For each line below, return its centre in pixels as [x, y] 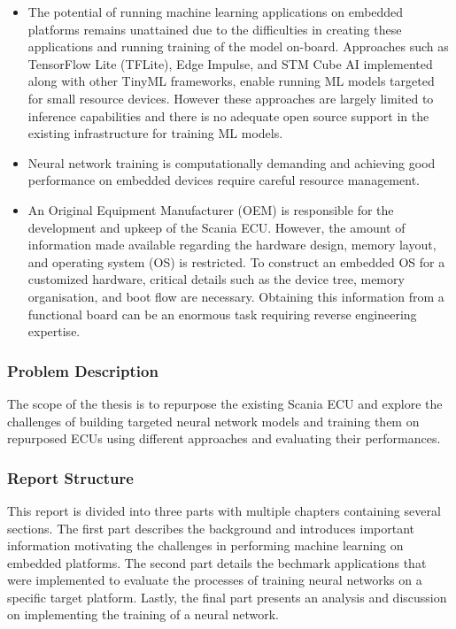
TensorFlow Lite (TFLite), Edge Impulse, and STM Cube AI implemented [230, 63]
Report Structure [70, 477]
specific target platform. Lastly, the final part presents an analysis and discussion [227, 597]
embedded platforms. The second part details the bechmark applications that [217, 562]
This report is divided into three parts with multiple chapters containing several [224, 510]
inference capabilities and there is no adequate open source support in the [228, 115]
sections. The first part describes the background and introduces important [211, 528]
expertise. [54, 331]
